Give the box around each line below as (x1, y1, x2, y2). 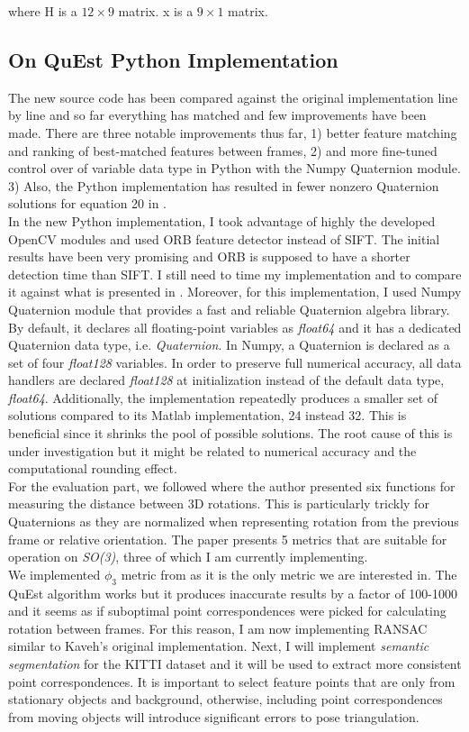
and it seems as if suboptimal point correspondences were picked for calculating (8, 601, 446, 620)
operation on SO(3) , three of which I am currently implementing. (8, 547, 368, 566)
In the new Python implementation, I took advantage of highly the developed (8, 211, 436, 230)
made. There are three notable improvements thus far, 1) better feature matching (8, 123, 457, 142)
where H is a (8, 2, 77, 20)
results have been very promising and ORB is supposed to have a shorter (8, 247, 410, 266)
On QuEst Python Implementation (8, 45, 338, 73)
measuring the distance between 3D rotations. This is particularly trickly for (8, 494, 429, 513)
